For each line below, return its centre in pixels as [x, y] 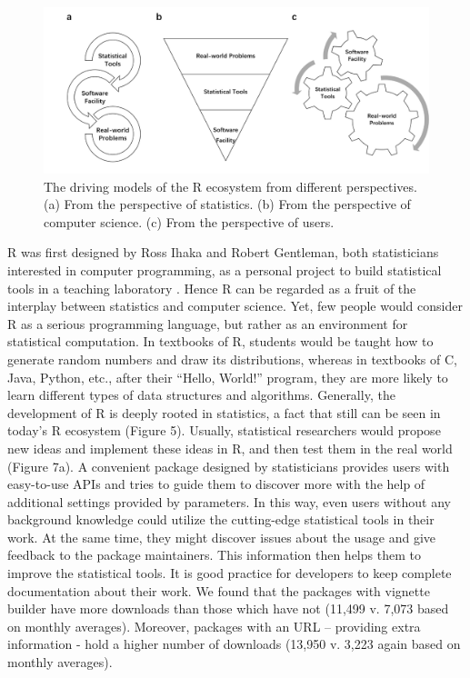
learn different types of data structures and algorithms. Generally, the [201, 395]
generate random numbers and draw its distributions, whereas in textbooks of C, [232, 359]
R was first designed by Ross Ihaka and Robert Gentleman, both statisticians [223, 252]
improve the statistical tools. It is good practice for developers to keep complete [230, 573]
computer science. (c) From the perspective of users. [189, 221]
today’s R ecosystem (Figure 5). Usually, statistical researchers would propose [224, 430]
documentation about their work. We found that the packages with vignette [219, 590]
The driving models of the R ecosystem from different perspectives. [230, 186]
